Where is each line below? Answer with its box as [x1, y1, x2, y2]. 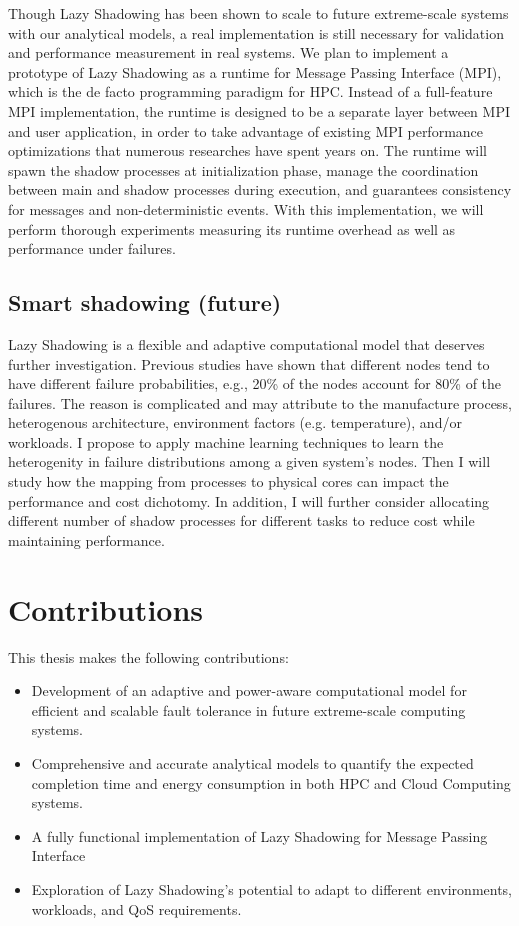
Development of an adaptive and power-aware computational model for [31, 680, 467, 701]
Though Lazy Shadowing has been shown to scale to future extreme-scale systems [8, 3, 509, 23]
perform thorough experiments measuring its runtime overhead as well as [8, 218, 456, 239]
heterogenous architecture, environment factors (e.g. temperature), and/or [8, 412, 462, 433]
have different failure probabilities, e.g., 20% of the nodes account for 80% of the [8, 373, 502, 394]
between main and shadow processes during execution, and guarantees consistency [8, 179, 512, 200]
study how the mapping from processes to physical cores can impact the [8, 471, 449, 492]
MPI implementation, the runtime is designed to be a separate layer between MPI [8, 100, 510, 121]
